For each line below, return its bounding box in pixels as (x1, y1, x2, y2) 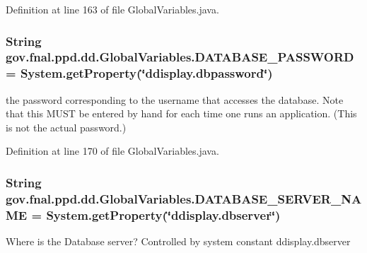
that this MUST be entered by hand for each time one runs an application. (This (6, 106, 357, 121)
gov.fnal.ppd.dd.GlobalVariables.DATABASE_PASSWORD (6, 48, 354, 66)
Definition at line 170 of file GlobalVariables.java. (6, 143, 219, 158)
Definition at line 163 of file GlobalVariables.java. (6, 2, 219, 16)
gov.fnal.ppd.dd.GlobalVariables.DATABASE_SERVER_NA (6, 189, 362, 207)
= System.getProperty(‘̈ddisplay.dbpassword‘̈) (6, 64, 273, 82)
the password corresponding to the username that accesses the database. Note (6, 92, 344, 107)
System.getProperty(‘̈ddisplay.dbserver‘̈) (46, 206, 281, 223)
